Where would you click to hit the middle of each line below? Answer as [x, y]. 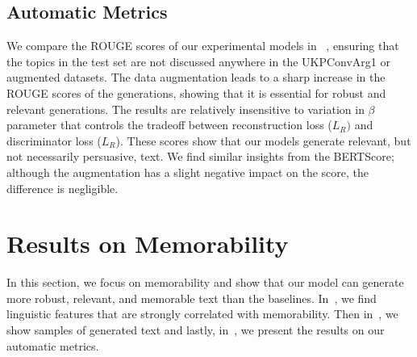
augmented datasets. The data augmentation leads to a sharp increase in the [196, 77]
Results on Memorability [148, 244]
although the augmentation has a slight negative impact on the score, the [188, 172]
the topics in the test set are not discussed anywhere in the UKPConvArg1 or [198, 61]
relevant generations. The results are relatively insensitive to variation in [186, 109]
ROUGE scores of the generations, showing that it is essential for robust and [196, 92]
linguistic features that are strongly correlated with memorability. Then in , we [202, 314]
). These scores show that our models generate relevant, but [263, 140]
